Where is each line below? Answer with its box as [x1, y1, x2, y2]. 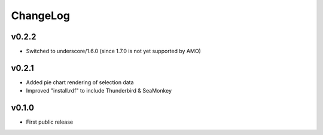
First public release [26, 118, 74, 125]
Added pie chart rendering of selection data [26, 78, 134, 86]
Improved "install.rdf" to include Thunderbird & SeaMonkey [26, 87, 172, 94]
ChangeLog [11, 9, 70, 22]
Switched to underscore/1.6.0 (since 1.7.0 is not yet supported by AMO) [26, 48, 202, 55]
